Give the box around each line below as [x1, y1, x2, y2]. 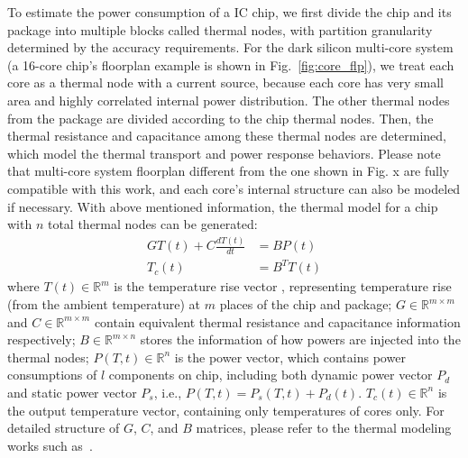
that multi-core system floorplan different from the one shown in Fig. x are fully [7, 161, 450, 180]
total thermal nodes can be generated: [47, 215, 258, 234]
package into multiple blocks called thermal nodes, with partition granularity [7, 20, 433, 39]
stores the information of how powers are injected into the [140, 330, 461, 349]
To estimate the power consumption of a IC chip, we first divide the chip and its [7, 3, 452, 21]
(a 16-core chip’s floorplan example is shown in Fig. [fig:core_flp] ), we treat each [7, 55, 454, 74]
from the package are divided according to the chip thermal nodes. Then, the [7, 108, 434, 127]
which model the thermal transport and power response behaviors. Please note [7, 143, 441, 162]
